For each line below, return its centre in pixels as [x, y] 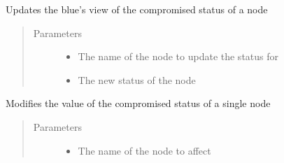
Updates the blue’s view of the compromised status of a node [137, 9]
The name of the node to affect [144, 150]
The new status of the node [137, 79]
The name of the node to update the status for [178, 56]
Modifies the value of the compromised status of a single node [138, 103]
